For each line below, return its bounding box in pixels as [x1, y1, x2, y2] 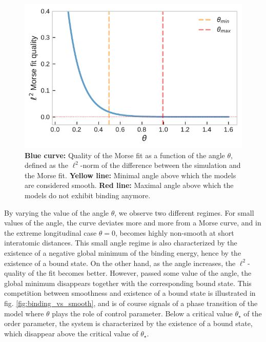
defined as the [25, 160, 68, 170]
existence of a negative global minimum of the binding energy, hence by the [4, 247, 241, 258]
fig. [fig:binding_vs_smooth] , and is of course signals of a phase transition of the [4, 297, 258, 308]
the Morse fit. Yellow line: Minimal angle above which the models [25, 169, 236, 180]
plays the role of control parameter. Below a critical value [52, 308, 233, 318]
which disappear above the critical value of [4, 328, 138, 338]
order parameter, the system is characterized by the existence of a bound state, [4, 318, 253, 329]
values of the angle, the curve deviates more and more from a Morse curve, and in [4, 217, 261, 228]
